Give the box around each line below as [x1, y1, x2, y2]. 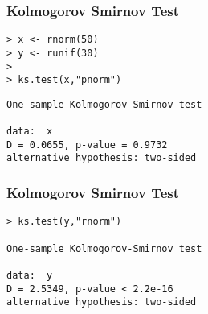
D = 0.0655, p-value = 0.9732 [6, 138, 168, 151]
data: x [6, 126, 53, 138]
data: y [6, 269, 53, 281]
